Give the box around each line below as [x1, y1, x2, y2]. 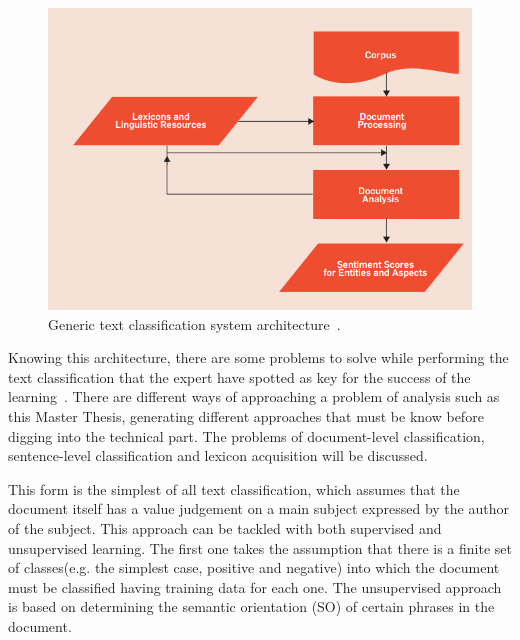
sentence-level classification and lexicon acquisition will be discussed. [8, 445, 428, 466]
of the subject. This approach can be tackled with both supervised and [8, 518, 442, 539]
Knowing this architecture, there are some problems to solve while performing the [8, 347, 509, 368]
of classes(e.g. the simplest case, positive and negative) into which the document [8, 557, 500, 578]
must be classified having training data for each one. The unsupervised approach [8, 576, 502, 597]
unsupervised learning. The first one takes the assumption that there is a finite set [8, 537, 512, 558]
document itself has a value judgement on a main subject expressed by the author [8, 498, 509, 519]
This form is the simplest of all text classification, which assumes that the [8, 478, 460, 499]
